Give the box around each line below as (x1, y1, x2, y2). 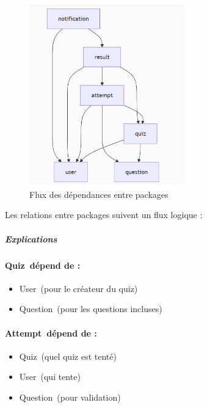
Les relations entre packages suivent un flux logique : (5, 208, 203, 221)
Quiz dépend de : (5, 258, 81, 271)
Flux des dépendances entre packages (29, 188, 169, 200)
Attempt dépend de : (5, 326, 97, 339)
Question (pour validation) (19, 390, 121, 403)
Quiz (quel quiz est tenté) (19, 349, 117, 362)
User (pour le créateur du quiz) (19, 282, 138, 294)
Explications (5, 232, 57, 245)
